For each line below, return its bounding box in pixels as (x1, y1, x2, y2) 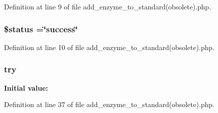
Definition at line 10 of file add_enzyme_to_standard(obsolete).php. (4, 42, 215, 52)
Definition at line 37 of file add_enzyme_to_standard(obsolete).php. (4, 99, 215, 110)
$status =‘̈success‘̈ (4, 22, 78, 35)
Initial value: (4, 82, 48, 93)
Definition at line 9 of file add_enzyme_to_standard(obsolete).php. (4, 1, 211, 11)
